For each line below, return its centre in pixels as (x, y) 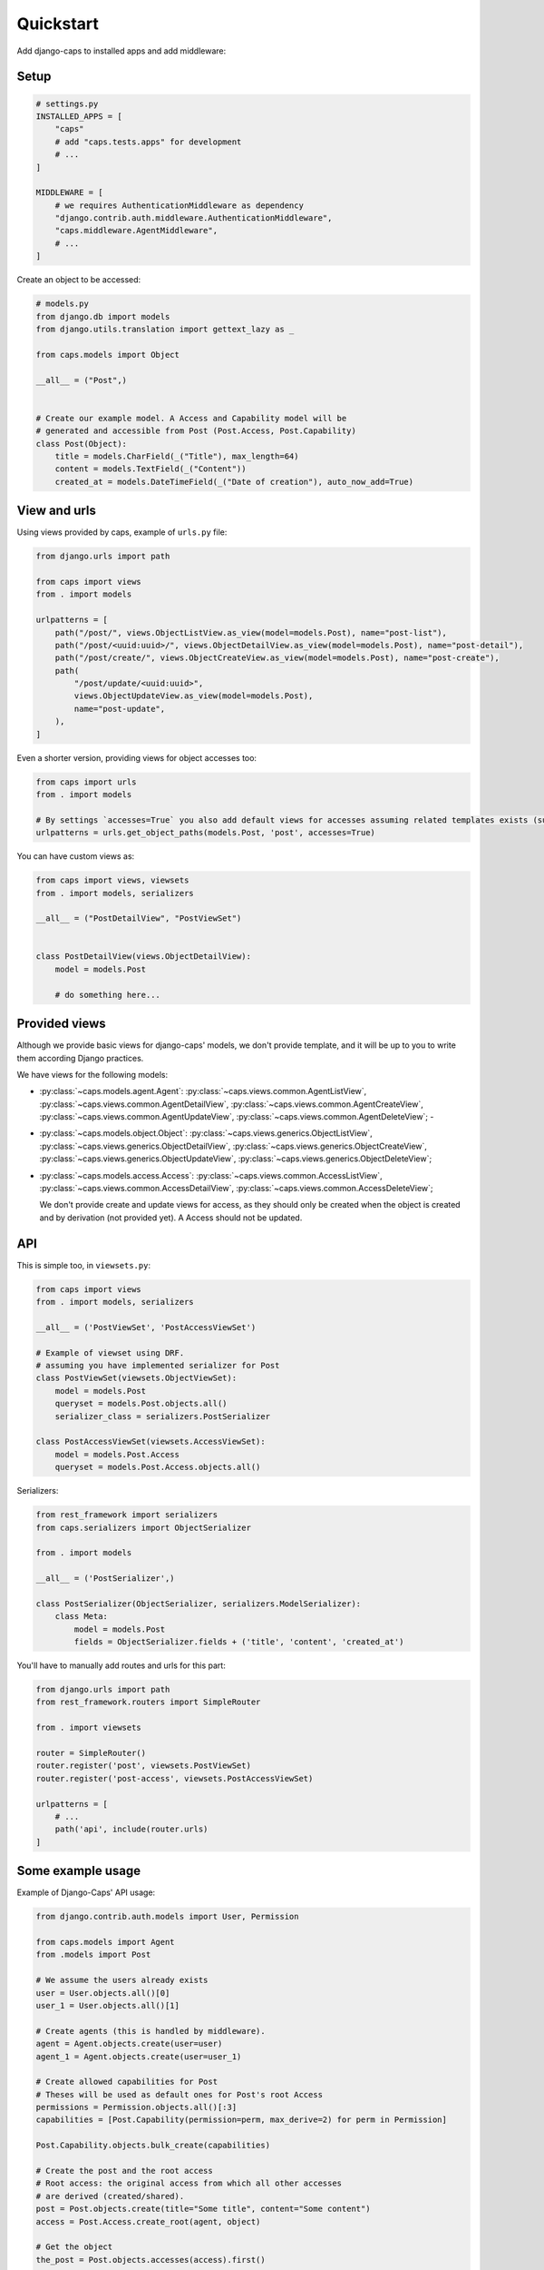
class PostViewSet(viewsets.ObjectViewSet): (136, 1378)
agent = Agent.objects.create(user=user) (129, 2044)
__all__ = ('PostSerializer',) (106, 1579)
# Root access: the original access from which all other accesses (189, 2183)
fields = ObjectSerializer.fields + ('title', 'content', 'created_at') (239, 1642)
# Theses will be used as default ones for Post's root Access (180, 2094)
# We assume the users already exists (122, 1980)
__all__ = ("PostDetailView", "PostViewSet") (139, 918)
